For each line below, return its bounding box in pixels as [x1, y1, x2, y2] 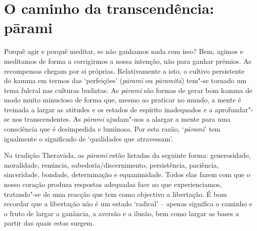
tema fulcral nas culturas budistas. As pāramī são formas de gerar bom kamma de [4, 85, 253, 95]
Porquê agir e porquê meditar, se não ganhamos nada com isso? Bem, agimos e [4, 46, 243, 56]
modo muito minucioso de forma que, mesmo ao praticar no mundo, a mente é [4, 94, 241, 105]
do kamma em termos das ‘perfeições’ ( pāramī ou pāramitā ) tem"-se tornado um [4, 75, 247, 86]
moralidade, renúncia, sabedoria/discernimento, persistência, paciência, [4, 159, 219, 170]
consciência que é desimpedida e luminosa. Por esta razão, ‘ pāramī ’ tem [4, 124, 220, 134]
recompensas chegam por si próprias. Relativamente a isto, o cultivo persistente [4, 65, 245, 76]
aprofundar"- [214, 104, 253, 114]
